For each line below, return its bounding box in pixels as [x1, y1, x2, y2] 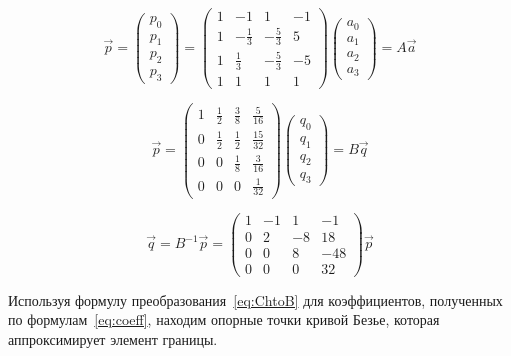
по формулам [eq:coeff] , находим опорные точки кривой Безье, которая [8, 309, 440, 330]
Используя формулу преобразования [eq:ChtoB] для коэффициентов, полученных [8, 289, 503, 310]
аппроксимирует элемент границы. [8, 328, 218, 349]
